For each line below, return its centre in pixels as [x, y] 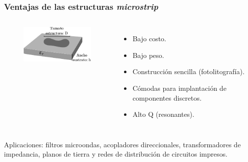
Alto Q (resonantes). [163, 114]
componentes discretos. [167, 97]
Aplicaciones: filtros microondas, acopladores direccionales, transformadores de [123, 144]
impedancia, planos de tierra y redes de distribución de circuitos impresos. [116, 154]
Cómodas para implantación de [180, 88]
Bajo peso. [148, 55]
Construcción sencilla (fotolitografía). [188, 71]
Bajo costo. [149, 39]
